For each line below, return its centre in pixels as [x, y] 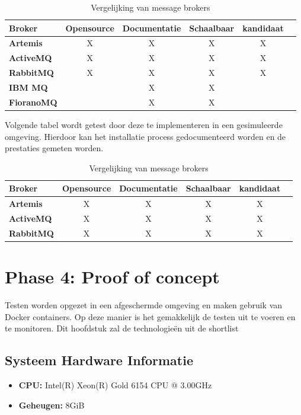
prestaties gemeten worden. [54, 148]
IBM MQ [28, 87]
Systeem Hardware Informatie [99, 360]
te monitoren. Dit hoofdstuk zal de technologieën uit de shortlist [122, 328]
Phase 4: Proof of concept [112, 277]
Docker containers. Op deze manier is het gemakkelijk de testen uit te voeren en [150, 316]
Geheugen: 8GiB [52, 405]
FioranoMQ [33, 102]
